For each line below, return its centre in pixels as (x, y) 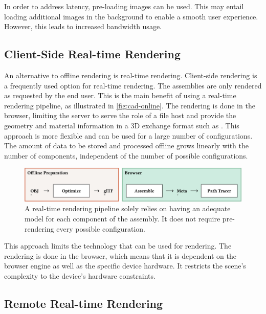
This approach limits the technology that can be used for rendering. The (118, 246)
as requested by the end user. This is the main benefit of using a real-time (120, 95)
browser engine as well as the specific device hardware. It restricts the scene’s (125, 266)
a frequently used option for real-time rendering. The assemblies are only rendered (133, 85)
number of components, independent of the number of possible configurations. (126, 155)
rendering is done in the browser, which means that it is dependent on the (120, 255)
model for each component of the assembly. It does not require (123, 218)
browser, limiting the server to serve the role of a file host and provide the (120, 115)
